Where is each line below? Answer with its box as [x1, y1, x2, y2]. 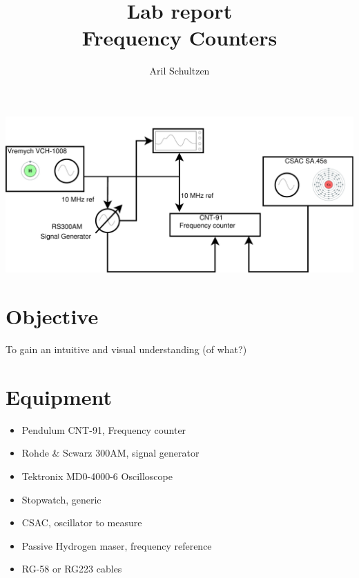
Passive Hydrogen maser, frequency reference [21, 538, 212, 552]
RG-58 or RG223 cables [21, 561, 122, 576]
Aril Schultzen [149, 63, 210, 78]
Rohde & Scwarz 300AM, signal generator [21, 446, 200, 460]
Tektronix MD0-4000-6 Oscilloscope [21, 468, 173, 483]
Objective [6, 302, 99, 330]
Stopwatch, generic [21, 492, 101, 506]
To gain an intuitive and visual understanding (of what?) [6, 342, 247, 357]
